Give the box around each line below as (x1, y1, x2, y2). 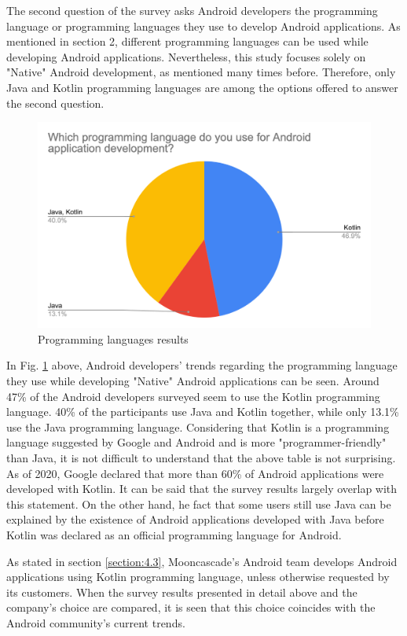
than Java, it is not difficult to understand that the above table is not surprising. (6, 450, 396, 465)
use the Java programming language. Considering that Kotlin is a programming (6, 418, 390, 435)
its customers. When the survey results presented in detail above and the (6, 583, 357, 600)
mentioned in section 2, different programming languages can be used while (6, 33, 368, 50)
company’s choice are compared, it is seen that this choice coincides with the (6, 599, 376, 616)
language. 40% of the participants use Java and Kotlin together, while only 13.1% (6, 403, 399, 420)
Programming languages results (38, 330, 189, 347)
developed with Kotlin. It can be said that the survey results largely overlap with (6, 480, 398, 497)
